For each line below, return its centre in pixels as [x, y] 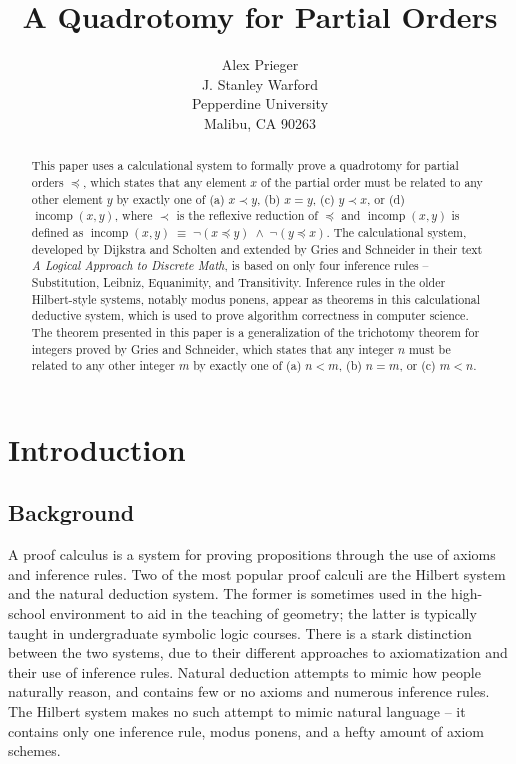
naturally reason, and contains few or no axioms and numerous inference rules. [249, 691]
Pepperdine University [260, 103]
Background [71, 512]
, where [133, 215]
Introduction [97, 448]
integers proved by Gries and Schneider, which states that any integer [212, 348]
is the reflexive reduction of [247, 215]
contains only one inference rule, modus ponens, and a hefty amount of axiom [246, 730]
